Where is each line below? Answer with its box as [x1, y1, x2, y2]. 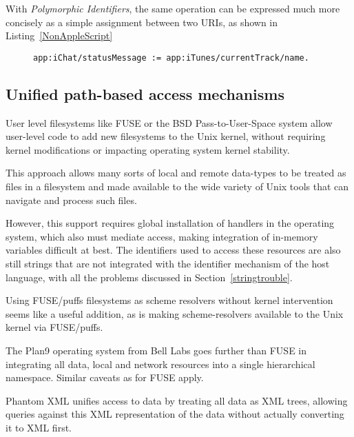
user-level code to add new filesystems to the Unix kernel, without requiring [6, 129, 326, 143]
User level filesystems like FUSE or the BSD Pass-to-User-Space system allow [6, 115, 333, 130]
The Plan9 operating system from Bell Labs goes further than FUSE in [6, 343, 307, 357]
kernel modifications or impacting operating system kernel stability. [6, 142, 290, 156]
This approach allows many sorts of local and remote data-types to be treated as [6, 165, 346, 180]
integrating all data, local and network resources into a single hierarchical [6, 356, 315, 371]
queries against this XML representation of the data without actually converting [6, 407, 344, 421]
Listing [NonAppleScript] [6, 28, 113, 43]
